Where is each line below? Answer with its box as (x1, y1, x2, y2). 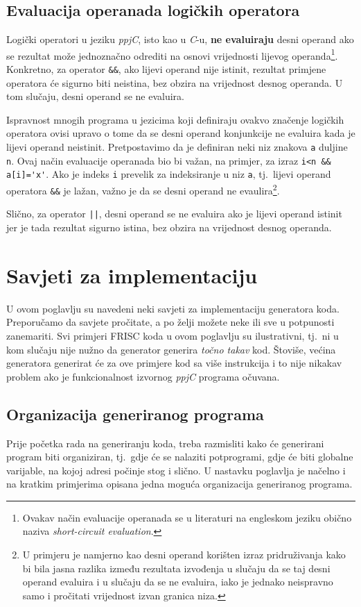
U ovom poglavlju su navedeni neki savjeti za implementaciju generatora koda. (6, 301, 340, 315)
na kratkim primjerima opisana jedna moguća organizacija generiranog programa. (6, 476, 353, 491)
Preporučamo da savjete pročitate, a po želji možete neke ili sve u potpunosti (6, 315, 335, 329)
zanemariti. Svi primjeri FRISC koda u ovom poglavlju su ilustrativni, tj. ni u (6, 328, 339, 342)
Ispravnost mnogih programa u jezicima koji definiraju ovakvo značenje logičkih (6, 112, 344, 126)
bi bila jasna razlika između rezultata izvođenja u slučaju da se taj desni (22, 560, 331, 575)
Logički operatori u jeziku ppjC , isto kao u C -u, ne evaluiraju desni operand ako (6, 32, 354, 47)
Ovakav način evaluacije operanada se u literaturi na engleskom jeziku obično (22, 510, 352, 524)
